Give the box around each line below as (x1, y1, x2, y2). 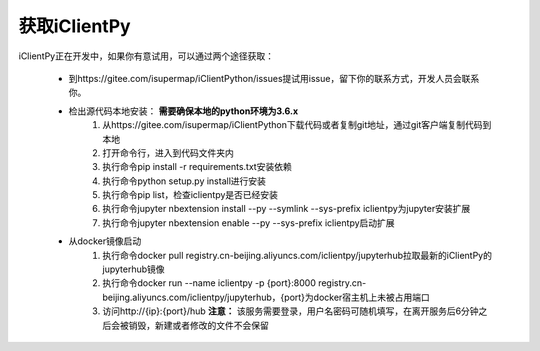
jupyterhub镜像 (102, 263, 165, 275)
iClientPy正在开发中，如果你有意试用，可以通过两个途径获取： (18, 50, 275, 62)
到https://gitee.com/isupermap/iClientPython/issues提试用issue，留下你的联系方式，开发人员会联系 (68, 72, 480, 84)
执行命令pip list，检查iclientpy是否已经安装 (102, 189, 279, 201)
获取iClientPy (18, 15, 131, 37)
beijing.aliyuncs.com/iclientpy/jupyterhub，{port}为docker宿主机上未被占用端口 (102, 291, 430, 303)
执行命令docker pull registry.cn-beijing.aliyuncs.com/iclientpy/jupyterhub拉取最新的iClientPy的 (102, 249, 492, 261)
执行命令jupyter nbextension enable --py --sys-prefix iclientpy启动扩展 (102, 216, 395, 229)
